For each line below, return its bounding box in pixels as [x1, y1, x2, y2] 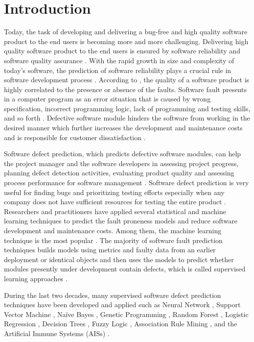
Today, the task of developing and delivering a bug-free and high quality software [4, 26, 248, 37]
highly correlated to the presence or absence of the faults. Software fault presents [4, 84, 247, 94]
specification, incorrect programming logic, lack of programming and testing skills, [4, 103, 251, 113]
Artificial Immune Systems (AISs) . [4, 328, 110, 338]
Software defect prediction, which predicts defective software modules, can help [4, 148, 241, 159]
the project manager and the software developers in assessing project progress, [4, 158, 239, 168]
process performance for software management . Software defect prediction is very [4, 177, 249, 188]
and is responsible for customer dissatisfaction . [4, 132, 146, 142]
